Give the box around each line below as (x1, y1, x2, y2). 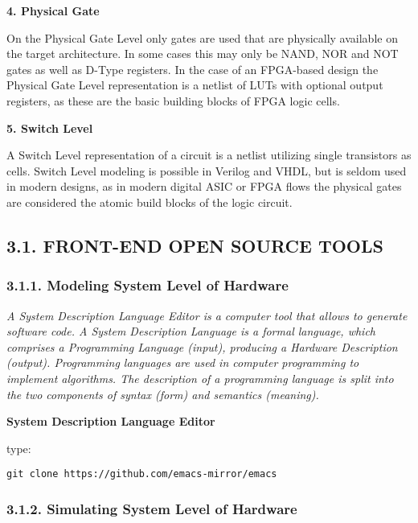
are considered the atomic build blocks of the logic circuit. (6, 193, 293, 210)
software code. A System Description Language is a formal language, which (6, 323, 375, 340)
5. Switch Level (6, 119, 93, 136)
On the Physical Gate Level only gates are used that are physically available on (6, 29, 398, 46)
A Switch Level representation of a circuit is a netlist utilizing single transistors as (6, 146, 412, 163)
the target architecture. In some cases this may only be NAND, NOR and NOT (6, 45, 399, 62)
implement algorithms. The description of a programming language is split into (6, 369, 394, 386)
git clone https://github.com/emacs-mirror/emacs (6, 468, 277, 480)
